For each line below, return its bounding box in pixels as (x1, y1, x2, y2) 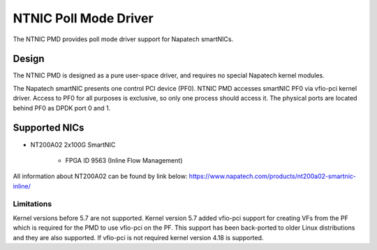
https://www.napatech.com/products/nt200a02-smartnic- (188, 172, 356, 181)
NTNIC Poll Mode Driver (13, 10, 154, 26)
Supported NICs (13, 122, 84, 134)
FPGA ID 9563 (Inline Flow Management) (65, 156, 183, 164)
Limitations (13, 199, 52, 209)
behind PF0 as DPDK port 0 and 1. (13, 103, 111, 112)
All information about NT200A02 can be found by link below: (13, 172, 188, 181)
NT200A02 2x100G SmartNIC (30, 140, 116, 149)
